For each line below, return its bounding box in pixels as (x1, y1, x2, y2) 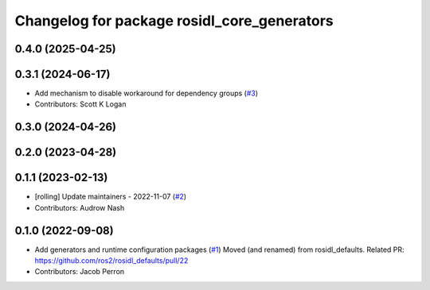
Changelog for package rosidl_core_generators (14, 12, 334, 29)
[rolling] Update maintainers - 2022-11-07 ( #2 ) (34, 191, 187, 202)
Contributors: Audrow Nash (34, 203, 125, 212)
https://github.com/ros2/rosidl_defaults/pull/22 (34, 256, 189, 265)
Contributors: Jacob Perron (34, 267, 125, 276)
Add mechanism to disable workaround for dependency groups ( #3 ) (34, 88, 259, 99)
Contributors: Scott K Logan (34, 99, 127, 109)
